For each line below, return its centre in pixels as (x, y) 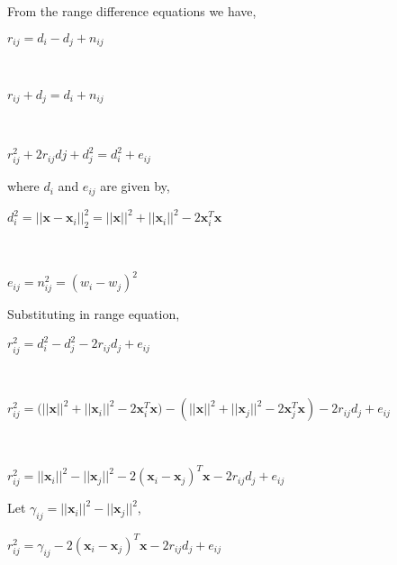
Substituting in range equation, (94, 314)
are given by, (135, 186)
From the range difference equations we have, (132, 11)
